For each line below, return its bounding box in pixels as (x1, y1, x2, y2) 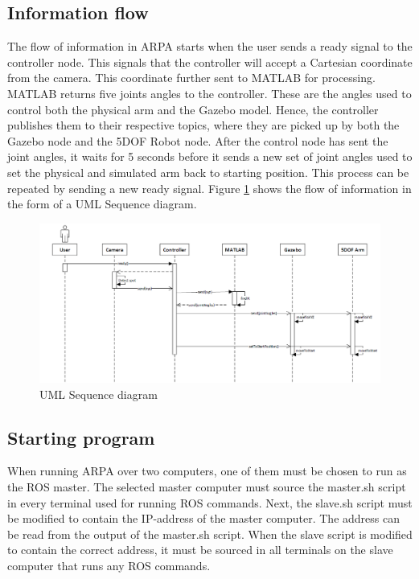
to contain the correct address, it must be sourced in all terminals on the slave (7, 541, 393, 558)
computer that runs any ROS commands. (7, 557, 211, 574)
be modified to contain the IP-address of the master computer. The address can (7, 510, 400, 527)
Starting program (7, 425, 155, 450)
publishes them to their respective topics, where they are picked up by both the (7, 117, 400, 133)
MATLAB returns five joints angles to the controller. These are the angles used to (7, 84, 412, 101)
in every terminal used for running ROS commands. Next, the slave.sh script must (7, 494, 413, 511)
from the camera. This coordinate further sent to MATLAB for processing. (7, 69, 376, 86)
